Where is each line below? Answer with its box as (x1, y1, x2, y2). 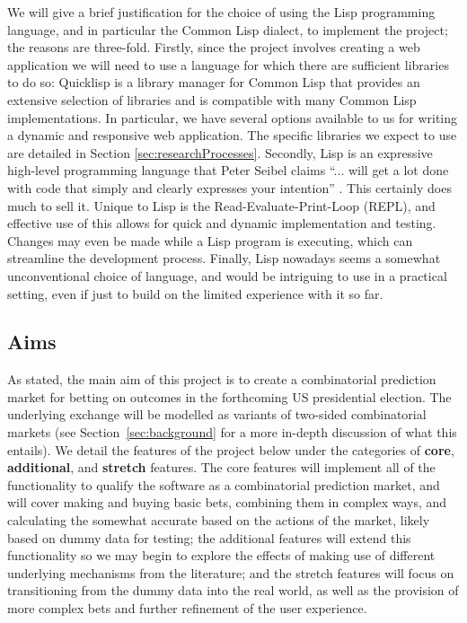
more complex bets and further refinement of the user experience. (7, 599, 367, 618)
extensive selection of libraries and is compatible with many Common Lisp (7, 90, 417, 109)
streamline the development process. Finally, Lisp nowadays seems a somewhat (7, 249, 441, 268)
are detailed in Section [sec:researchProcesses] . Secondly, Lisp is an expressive (7, 143, 433, 162)
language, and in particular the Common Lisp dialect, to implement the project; (7, 20, 448, 39)
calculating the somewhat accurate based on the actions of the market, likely (7, 511, 430, 530)
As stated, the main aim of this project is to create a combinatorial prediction (7, 370, 436, 389)
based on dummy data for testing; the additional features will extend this (7, 528, 411, 547)
